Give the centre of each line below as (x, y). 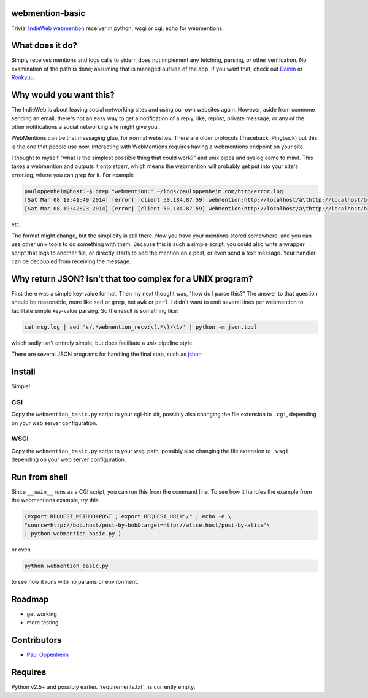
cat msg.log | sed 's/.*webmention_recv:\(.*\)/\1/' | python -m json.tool (141, 327)
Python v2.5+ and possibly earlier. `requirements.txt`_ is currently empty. (103, 687)
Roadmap (30, 599)
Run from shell (40, 477)
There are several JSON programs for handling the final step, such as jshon (106, 354)
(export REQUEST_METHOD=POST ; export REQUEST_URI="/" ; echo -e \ (128, 516)
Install (24, 372)
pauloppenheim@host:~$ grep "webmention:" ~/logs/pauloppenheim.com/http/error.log (154, 191)
